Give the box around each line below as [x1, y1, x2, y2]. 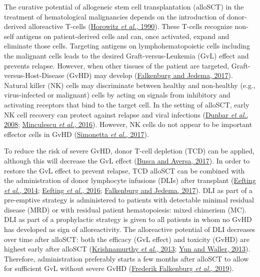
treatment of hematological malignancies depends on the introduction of [4, 11, 225, 21]
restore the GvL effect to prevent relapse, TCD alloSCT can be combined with [4, 165, 245, 175]
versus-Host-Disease [4, 70, 64, 80]
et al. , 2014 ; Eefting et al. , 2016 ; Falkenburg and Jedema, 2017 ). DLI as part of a [4, 184, 253, 195]
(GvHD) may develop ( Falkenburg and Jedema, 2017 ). [66, 70, 233, 80]
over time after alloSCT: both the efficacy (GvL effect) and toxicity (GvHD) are [4, 233, 250, 244]
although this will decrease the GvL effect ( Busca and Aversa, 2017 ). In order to [4, 155, 250, 165]
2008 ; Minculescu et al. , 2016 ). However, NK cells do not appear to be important [4, 119, 252, 129]
